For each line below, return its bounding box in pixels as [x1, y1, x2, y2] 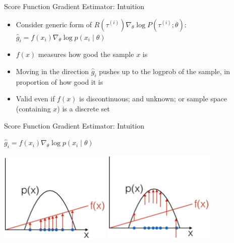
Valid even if [16, 93, 55, 104]
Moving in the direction [16, 66, 89, 76]
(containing [16, 103, 51, 113]
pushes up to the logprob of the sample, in [99, 66, 230, 76]
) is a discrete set [57, 103, 110, 113]
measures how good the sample [38, 49, 134, 59]
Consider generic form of [16, 19, 92, 29]
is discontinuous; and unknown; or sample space [79, 93, 227, 104]
